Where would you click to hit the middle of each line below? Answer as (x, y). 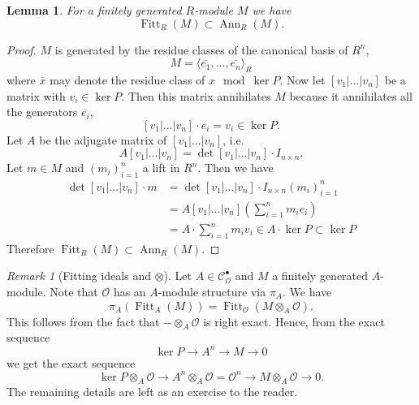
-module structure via (212, 292)
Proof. (22, 49)
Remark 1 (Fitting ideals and (79, 276)
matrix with (36, 95)
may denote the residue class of (127, 79)
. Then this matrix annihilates (196, 95)
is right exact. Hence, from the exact (294, 321)
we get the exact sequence (71, 362)
